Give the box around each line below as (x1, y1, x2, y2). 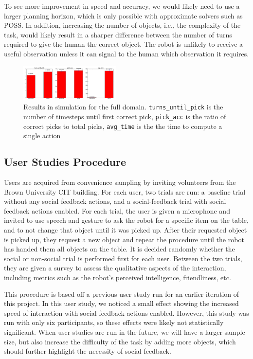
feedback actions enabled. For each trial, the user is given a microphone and (4, 205, 230, 215)
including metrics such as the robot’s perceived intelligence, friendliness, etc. (4, 272, 231, 283)
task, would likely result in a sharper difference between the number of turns (4, 29, 232, 39)
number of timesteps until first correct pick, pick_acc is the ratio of (23, 111, 226, 121)
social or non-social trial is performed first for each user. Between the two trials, (4, 253, 242, 263)
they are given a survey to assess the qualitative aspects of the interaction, (4, 263, 226, 273)
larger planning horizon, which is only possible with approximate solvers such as (4, 10, 243, 20)
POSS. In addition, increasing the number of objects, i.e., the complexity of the (4, 20, 241, 30)
